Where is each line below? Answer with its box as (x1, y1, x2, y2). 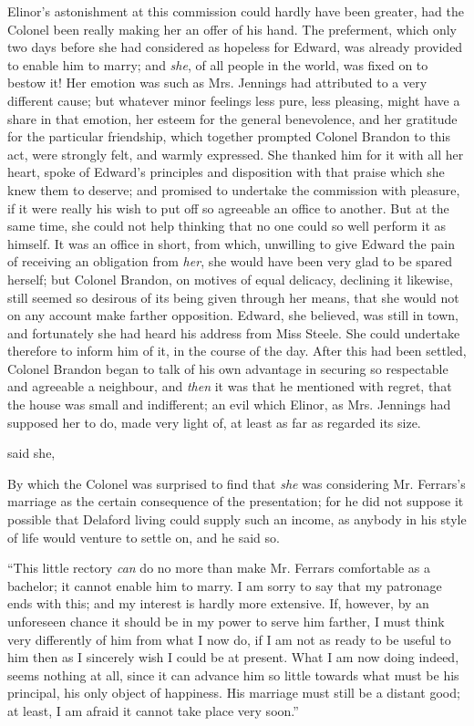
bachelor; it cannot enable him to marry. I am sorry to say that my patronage (7, 576, 442, 595)
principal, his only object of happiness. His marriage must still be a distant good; (7, 683, 460, 702)
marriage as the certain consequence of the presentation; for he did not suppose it (7, 492, 464, 511)
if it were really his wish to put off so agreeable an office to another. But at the (7, 198, 449, 217)
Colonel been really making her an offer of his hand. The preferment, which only (7, 19, 458, 38)
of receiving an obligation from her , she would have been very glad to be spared (7, 252, 453, 271)
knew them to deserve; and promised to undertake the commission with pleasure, (7, 180, 460, 199)
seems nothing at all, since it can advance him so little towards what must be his (7, 665, 459, 684)
